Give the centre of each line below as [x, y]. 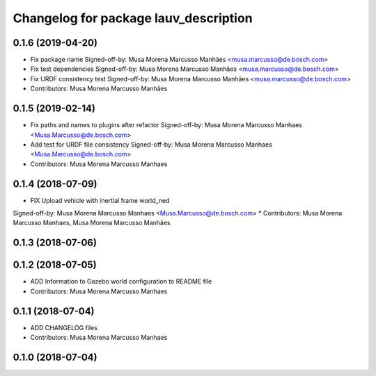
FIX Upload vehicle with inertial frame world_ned [100, 200]
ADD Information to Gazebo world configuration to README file [121, 281]
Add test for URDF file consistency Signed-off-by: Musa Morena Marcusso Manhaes [151, 144]
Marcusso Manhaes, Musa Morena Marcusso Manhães [92, 223]
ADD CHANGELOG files [64, 327]
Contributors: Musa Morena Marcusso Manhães [99, 89]
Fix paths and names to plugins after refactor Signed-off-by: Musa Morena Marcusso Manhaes [166, 125]
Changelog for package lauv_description [133, 18]
